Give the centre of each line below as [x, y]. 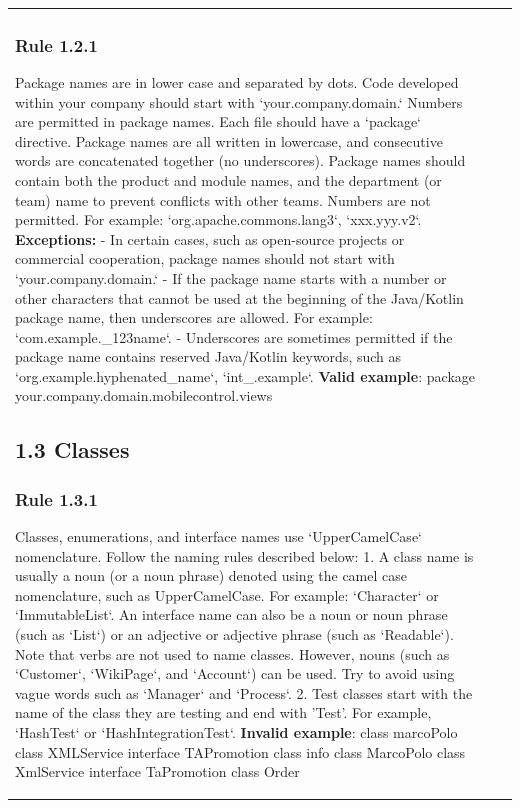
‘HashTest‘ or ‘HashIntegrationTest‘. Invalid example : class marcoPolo [236, 732]
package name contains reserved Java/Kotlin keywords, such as [208, 356]
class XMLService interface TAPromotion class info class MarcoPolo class [240, 751]
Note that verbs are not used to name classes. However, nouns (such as [232, 653]
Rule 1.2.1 [56, 44]
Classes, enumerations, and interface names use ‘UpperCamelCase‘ [218, 536]
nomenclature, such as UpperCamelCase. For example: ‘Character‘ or [227, 594]
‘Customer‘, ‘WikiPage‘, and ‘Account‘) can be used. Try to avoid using [235, 673]
